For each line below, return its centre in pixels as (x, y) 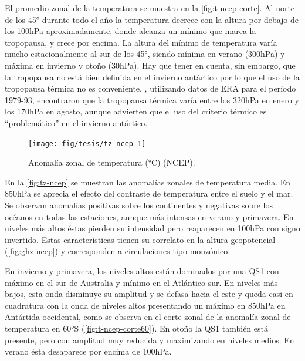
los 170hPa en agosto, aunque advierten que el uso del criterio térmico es (136, 111)
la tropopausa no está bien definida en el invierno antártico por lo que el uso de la (152, 77)
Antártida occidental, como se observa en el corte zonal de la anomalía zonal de (148, 317)
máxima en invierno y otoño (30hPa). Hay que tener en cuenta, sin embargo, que (150, 65)
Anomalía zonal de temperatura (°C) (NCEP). (112, 162)
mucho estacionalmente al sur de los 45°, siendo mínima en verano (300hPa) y (145, 54)
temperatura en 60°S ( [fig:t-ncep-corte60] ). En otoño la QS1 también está (136, 328)
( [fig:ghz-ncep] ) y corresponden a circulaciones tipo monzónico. (118, 251)
